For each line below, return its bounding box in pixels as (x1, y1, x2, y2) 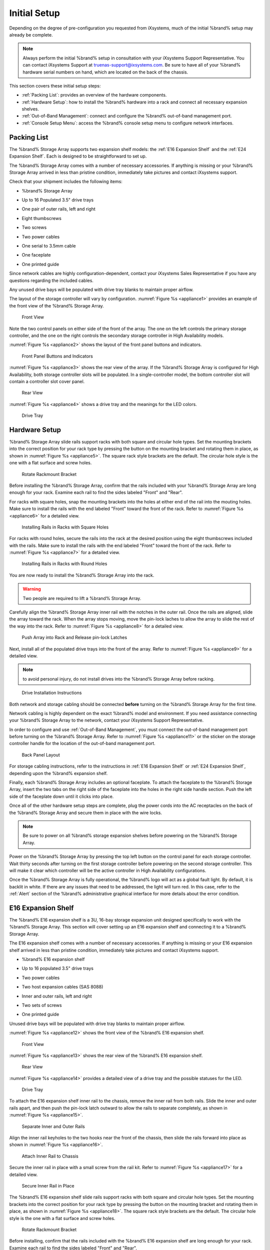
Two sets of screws (21, 1002, 62, 1008)
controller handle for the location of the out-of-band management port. (9, 740, 156, 746)
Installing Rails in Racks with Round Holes (21, 560, 107, 567)
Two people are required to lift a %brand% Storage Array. (22, 595, 141, 601)
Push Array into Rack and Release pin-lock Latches (21, 634, 127, 640)
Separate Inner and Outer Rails (21, 1123, 85, 1129)
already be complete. (9, 31, 53, 37)
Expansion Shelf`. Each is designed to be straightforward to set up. (9, 153, 147, 159)
